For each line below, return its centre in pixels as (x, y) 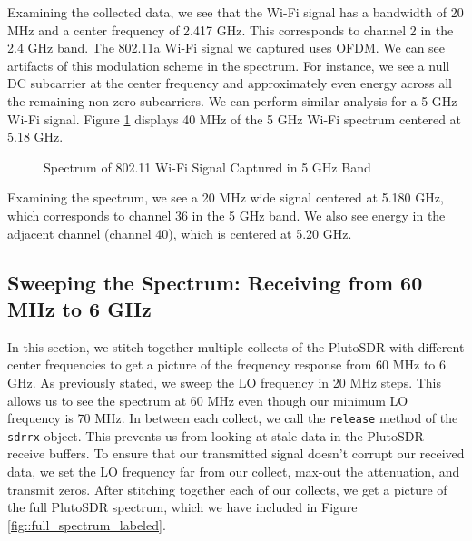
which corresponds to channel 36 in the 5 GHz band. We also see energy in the (226, 215)
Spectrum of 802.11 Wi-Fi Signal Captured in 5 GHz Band (207, 167)
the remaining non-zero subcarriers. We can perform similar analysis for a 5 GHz (232, 100)
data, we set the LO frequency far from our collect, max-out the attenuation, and (234, 471)
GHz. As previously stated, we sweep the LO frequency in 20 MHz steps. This (225, 382)
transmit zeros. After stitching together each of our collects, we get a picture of (227, 489)
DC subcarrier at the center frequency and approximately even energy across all (230, 83)
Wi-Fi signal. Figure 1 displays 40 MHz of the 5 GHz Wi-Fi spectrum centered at (235, 118)
